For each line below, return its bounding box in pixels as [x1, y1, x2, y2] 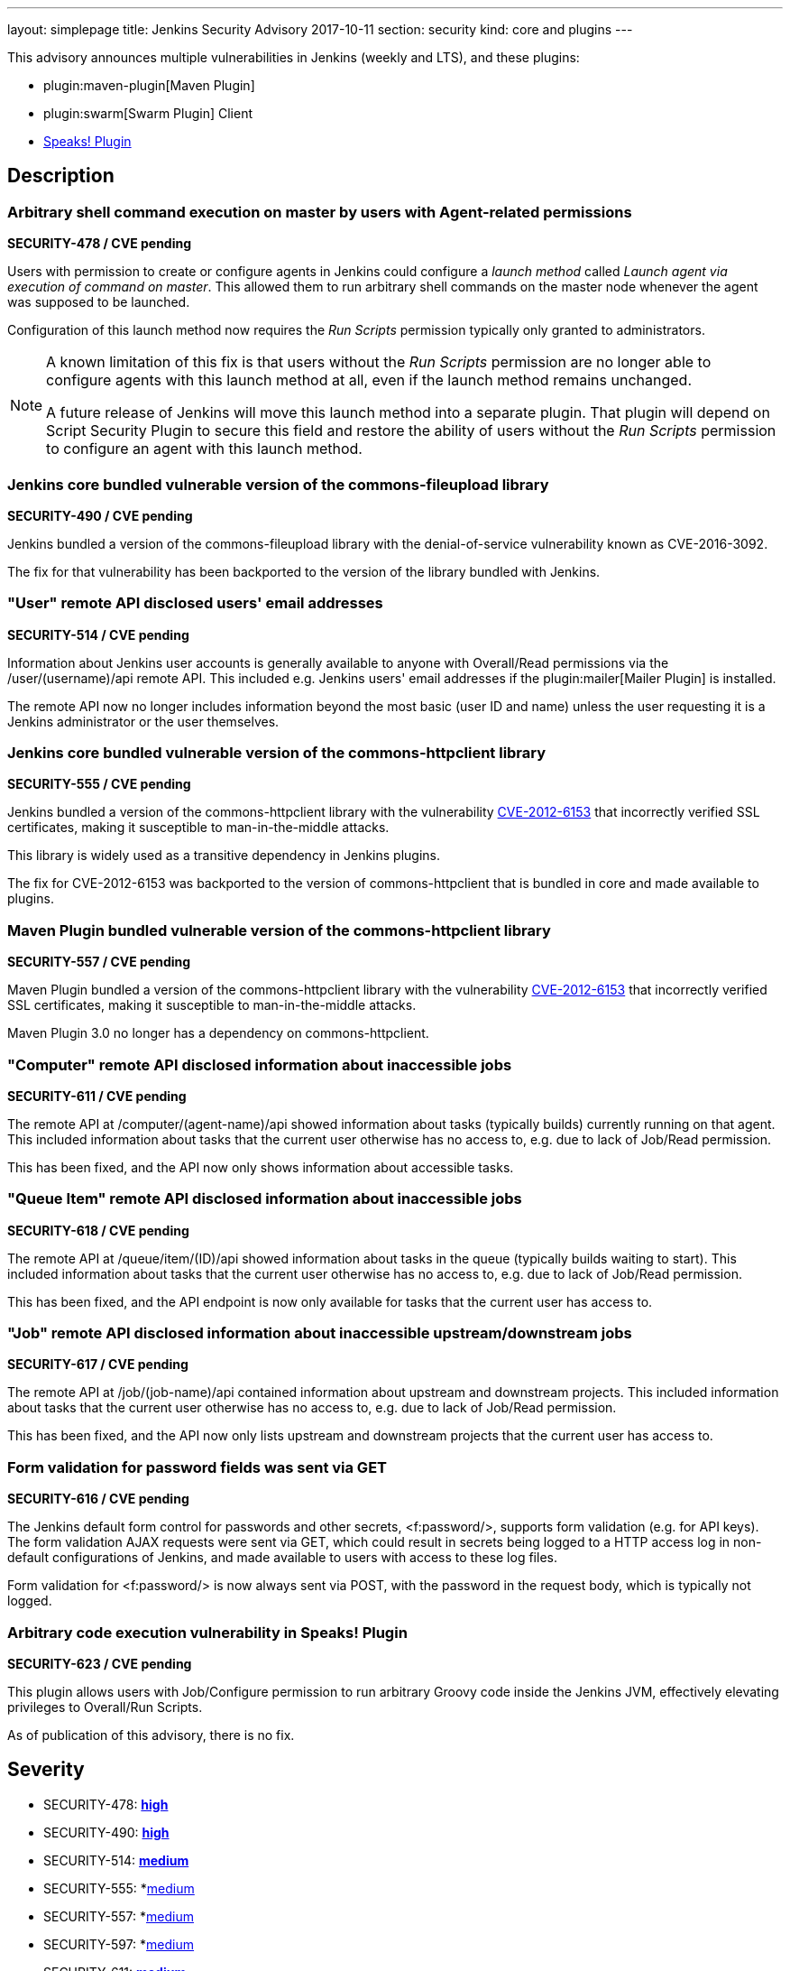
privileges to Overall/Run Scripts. [7, 1698, 203, 1715]
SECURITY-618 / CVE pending [7, 1222, 189, 1238]
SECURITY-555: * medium [43, 1880, 195, 1896]
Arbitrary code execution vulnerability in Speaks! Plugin [7, 1623, 408, 1642]
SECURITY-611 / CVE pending [7, 1087, 187, 1104]
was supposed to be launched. [7, 294, 190, 310]
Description [7, 164, 115, 188]
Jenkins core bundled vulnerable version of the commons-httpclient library [7, 744, 547, 763]
